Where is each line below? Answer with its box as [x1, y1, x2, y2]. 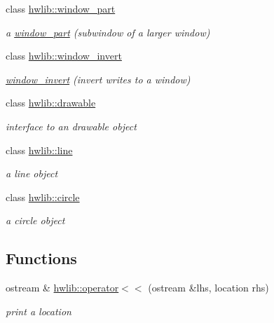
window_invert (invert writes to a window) [6, 71, 191, 86]
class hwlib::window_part [6, 1, 116, 15]
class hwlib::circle [6, 189, 80, 204]
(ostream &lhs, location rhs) [148, 280, 269, 295]
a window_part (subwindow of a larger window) [6, 25, 210, 39]
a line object [6, 166, 58, 181]
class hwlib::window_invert [6, 48, 122, 63]
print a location [6, 303, 71, 318]
